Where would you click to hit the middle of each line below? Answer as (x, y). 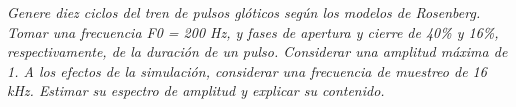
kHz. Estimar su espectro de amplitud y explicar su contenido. (196, 90)
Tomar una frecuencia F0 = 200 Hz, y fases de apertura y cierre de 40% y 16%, (253, 31)
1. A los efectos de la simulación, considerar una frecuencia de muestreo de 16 (247, 70)
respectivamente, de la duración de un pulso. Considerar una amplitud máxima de (257, 51)
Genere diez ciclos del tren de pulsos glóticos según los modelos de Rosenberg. (244, 12)
